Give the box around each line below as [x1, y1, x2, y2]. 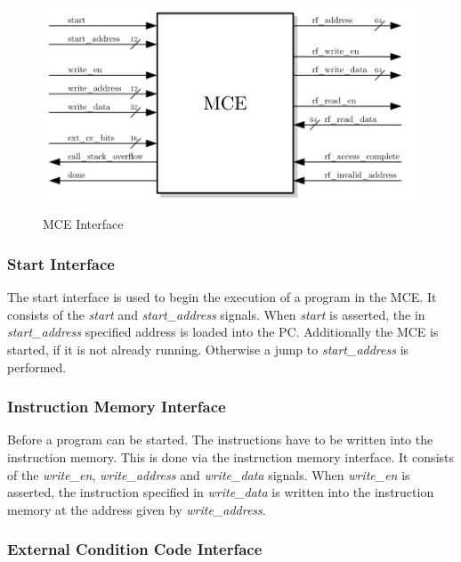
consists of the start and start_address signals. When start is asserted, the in [7, 305, 425, 323]
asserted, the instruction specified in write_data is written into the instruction [7, 483, 434, 501]
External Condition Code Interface [7, 538, 263, 560]
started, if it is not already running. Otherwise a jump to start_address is [7, 340, 409, 359]
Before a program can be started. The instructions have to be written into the [7, 430, 433, 449]
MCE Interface [43, 215, 124, 233]
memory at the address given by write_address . [7, 500, 266, 518]
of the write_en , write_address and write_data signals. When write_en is [7, 465, 410, 484]
